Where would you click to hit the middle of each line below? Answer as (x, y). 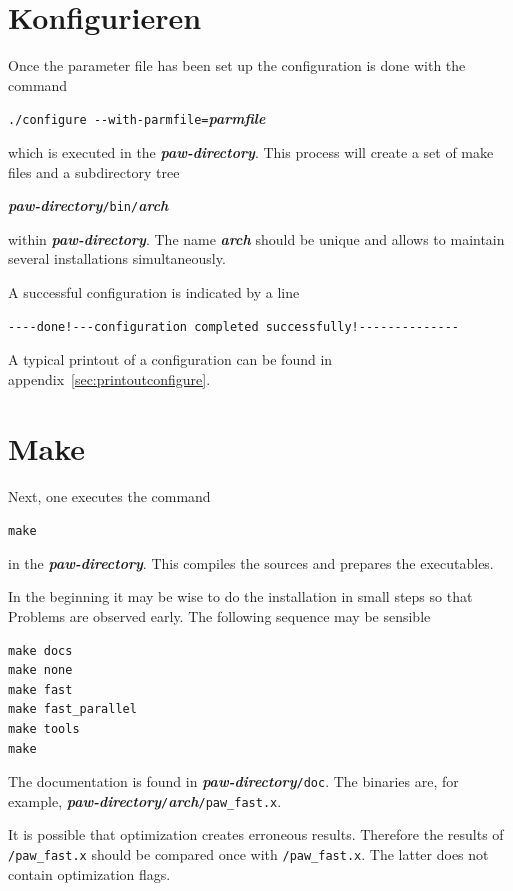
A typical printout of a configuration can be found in (170, 359)
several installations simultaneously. (117, 258)
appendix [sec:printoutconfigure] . (109, 378)
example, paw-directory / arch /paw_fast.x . (145, 800)
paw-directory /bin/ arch (88, 205)
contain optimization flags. (89, 873)
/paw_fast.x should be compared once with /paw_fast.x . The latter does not (248, 854)
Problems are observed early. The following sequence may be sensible (219, 615)
